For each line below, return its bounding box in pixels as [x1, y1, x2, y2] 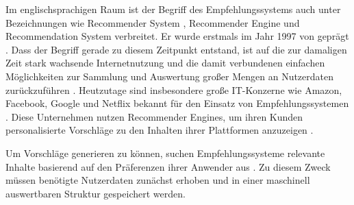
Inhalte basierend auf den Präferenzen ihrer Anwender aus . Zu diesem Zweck [5, 159, 331, 173]
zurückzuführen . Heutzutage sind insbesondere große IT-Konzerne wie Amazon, [5, 82, 342, 97]
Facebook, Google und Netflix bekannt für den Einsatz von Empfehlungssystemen [5, 96, 349, 110]
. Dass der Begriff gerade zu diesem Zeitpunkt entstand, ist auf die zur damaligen [5, 42, 347, 56]
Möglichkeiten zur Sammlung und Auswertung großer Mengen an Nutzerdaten [5, 69, 334, 83]
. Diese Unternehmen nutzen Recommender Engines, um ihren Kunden [5, 109, 303, 123]
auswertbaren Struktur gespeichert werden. [5, 186, 186, 200]
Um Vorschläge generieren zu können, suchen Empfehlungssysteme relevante [5, 145, 325, 160]
